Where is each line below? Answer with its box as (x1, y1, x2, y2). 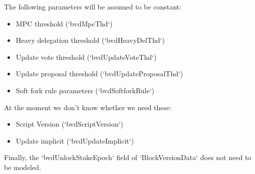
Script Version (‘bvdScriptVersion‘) (16, 119, 124, 129)
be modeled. (4, 162, 41, 172)
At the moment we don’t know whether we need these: (4, 102, 172, 112)
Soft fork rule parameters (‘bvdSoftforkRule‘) (16, 85, 155, 95)
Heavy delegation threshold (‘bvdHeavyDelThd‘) (16, 35, 165, 45)
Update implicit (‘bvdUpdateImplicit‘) (16, 135, 134, 146)
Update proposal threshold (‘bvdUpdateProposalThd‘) (16, 68, 183, 79)
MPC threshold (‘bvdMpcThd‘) (16, 18, 113, 28)
